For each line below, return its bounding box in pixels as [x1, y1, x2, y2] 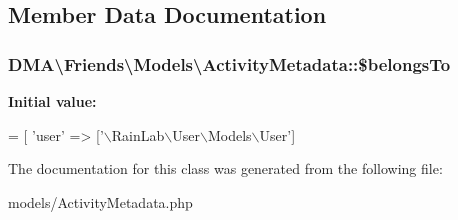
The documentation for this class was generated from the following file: [8, 158, 443, 179]
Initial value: [8, 91, 97, 111]
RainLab [111, 124, 165, 145]
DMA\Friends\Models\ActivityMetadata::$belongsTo [8, 51, 451, 76]
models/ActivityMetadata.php [8, 191, 193, 212]
